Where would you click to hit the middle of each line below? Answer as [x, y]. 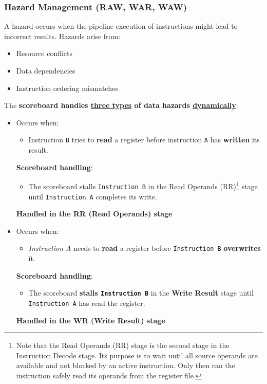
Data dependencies [46, 70]
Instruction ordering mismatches [67, 88]
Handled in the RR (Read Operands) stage [94, 214]
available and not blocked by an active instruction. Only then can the [126, 365]
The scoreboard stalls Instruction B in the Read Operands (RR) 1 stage [143, 185]
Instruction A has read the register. [87, 303]
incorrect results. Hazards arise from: [62, 36]
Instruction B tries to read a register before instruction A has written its [144, 140]
